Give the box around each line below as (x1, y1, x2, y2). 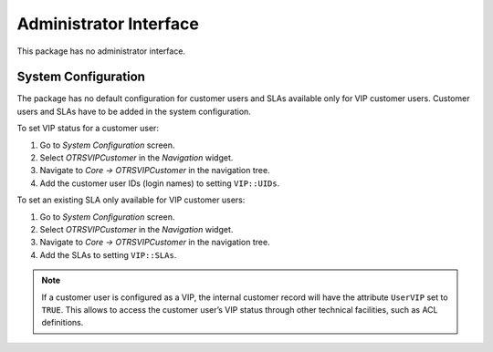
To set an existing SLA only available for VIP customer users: (16, 194, 246, 205)
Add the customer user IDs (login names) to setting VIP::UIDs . (39, 178, 280, 189)
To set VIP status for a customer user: (16, 123, 160, 134)
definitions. (41, 317, 84, 328)
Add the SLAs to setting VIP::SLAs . (39, 249, 177, 260)
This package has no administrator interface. (16, 46, 186, 57)
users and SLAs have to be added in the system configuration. (16, 106, 251, 117)
